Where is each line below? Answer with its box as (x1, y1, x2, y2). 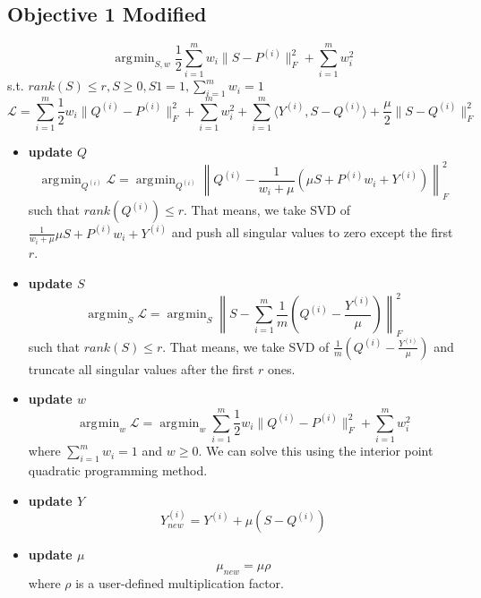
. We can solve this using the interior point (198, 441, 434, 460)
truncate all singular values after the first (28, 359, 254, 378)
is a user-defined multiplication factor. (75, 573, 284, 592)
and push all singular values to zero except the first (171, 223, 453, 242)
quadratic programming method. (28, 461, 208, 479)
